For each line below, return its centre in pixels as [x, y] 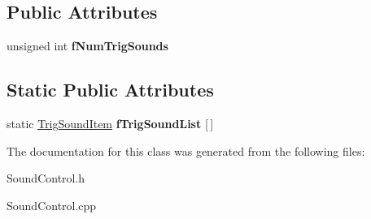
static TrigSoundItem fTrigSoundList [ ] [110, 123]
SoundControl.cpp [52, 205]
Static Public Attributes [110, 90]
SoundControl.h [46, 178]
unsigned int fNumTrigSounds [87, 46]
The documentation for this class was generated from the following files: [186, 150]
